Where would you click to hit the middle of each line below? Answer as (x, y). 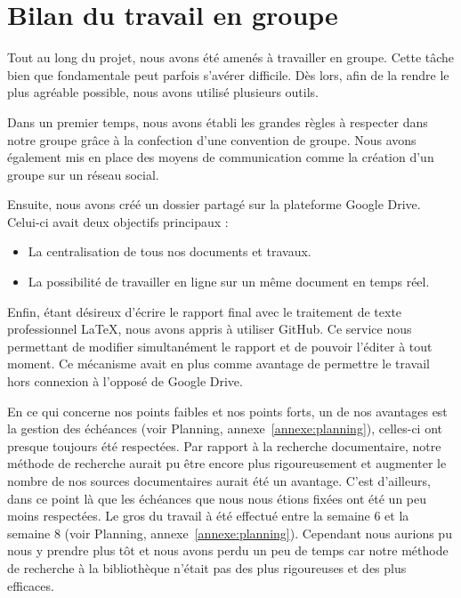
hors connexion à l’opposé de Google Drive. (125, 381)
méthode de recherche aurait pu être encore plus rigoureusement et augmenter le (227, 463)
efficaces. (31, 585)
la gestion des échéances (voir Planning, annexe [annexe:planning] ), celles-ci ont (225, 428)
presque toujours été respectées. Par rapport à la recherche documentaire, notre (224, 445)
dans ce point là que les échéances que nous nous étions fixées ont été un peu (217, 498)
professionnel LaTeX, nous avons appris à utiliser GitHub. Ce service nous (210, 329)
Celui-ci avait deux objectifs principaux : (118, 221)
